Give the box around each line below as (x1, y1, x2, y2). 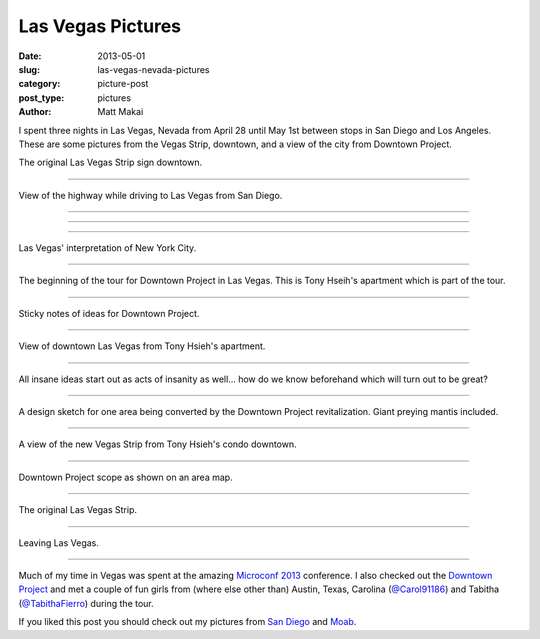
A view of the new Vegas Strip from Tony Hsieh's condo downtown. (18, 438, 297, 450)
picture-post (97, 78, 149, 90)
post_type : (18, 91, 65, 104)
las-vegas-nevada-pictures (97, 63, 210, 75)
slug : (18, 63, 40, 75)
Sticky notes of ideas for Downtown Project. (18, 307, 200, 319)
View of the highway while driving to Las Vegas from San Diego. (18, 189, 283, 201)
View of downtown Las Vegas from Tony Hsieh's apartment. (18, 340, 266, 352)
